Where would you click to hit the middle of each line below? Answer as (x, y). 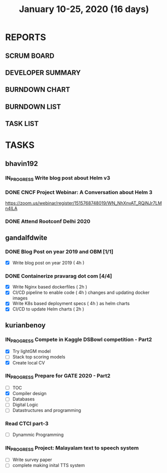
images (20, 298)
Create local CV (28, 362)
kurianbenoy (25, 325)
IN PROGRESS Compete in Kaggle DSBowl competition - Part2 (79, 340)
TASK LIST (22, 124)
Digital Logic (25, 405)
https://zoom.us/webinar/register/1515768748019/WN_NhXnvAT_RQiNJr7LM (83, 203)
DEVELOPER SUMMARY (43, 73)
